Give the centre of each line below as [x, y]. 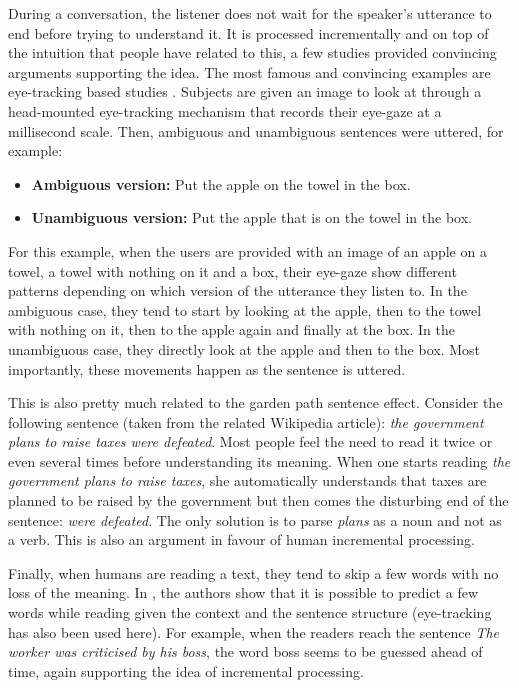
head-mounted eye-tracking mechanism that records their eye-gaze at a [225, 110]
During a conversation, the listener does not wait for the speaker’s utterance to [250, 13]
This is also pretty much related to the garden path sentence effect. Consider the [255, 402]
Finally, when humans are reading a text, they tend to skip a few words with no [253, 572]
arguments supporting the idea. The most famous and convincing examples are [249, 71]
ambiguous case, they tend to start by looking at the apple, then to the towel [245, 309]
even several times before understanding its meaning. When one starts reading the [259, 460]
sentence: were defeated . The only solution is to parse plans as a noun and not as [255, 519]
